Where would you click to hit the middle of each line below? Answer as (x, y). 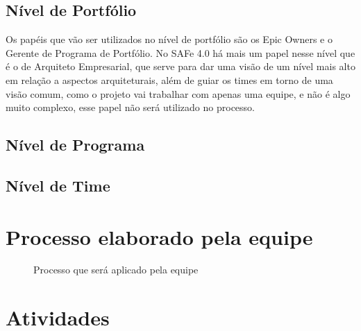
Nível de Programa (75, 145)
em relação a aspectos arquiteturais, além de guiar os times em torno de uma (169, 79)
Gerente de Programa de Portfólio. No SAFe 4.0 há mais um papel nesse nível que (180, 52)
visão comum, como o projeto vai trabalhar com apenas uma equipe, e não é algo (178, 93)
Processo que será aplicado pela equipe (116, 270)
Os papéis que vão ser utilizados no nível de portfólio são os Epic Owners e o (169, 39)
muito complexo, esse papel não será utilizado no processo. (130, 107)
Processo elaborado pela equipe (159, 236)
